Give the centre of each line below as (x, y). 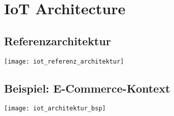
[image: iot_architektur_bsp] (55, 109)
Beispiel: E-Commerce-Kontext (87, 88)
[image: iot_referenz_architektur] (64, 61)
